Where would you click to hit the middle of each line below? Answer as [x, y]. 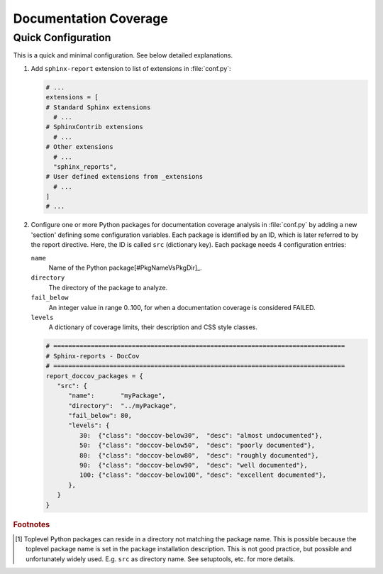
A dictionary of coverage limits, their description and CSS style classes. [153, 327]
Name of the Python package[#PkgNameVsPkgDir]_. [125, 267]
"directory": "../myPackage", [123, 405]
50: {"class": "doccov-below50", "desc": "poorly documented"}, [197, 446]
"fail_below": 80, [100, 416]
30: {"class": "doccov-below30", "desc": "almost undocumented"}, [201, 435]
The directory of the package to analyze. [108, 287]
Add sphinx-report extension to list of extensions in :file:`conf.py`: [131, 68]
